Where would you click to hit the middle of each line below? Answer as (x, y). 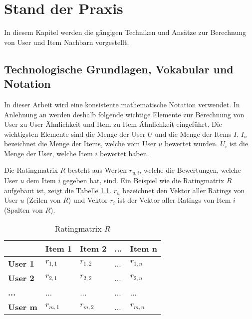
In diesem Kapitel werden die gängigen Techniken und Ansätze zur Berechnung (125, 32)
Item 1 (59, 249)
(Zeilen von (44, 200)
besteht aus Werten (97, 170)
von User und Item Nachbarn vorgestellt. (67, 42)
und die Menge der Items (193, 134)
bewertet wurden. (191, 144)
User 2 (21, 278)
